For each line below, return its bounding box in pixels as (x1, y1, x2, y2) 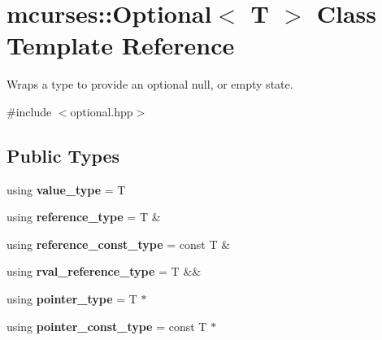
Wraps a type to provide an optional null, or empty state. (7, 76, 293, 93)
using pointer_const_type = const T (7, 317, 207, 334)
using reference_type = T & (7, 208, 161, 225)
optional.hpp (70, 102, 133, 120)
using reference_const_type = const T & (7, 235, 231, 252)
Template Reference (7, 28, 235, 62)
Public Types (7, 142, 120, 168)
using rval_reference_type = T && (7, 263, 202, 280)
